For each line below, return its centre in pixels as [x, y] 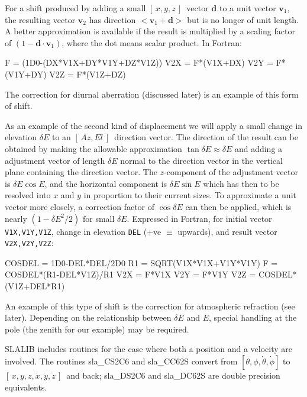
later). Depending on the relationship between [88, 317]
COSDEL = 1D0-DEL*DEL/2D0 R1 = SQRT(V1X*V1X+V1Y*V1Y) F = [141, 262]
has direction [112, 19]
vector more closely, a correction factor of [80, 206]
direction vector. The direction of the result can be [206, 137]
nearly [16, 218]
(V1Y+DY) [26, 74]
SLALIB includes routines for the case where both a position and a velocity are [148, 349]
